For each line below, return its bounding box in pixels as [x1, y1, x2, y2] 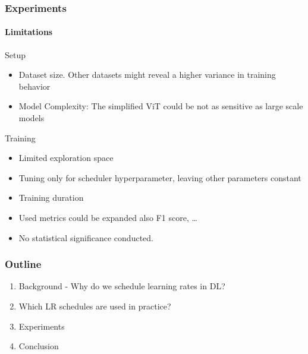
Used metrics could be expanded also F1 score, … [18, 211, 197, 223]
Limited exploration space [18, 151, 114, 164]
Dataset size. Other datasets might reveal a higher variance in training [18, 68, 276, 81]
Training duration [18, 191, 84, 204]
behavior [18, 80, 51, 92]
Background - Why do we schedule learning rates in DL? [18, 280, 225, 292]
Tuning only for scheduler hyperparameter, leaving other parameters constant [18, 171, 301, 184]
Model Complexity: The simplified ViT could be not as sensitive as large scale [18, 100, 303, 112]
